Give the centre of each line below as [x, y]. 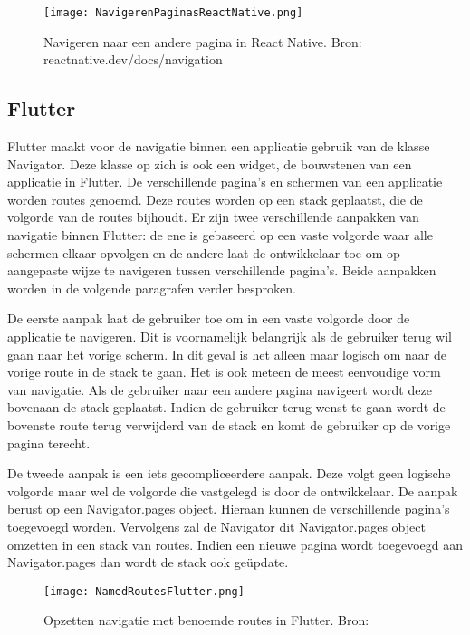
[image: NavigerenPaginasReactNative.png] [173, 13]
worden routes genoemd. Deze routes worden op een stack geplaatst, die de [215, 199]
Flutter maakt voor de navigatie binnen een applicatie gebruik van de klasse [219, 146]
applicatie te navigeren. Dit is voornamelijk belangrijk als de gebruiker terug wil [230, 336]
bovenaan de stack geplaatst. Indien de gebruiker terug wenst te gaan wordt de [226, 407]
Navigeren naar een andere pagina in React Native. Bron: [203, 41]
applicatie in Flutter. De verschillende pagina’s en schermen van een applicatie [225, 182]
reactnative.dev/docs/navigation [133, 59]
